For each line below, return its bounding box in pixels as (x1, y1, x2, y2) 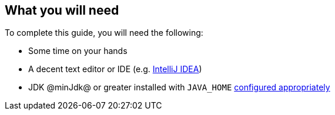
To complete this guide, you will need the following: (5, 28, 203, 38)
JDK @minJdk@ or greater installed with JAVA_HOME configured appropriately (28, 82, 330, 93)
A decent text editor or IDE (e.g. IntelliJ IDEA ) (28, 64, 202, 75)
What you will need (5, 3, 119, 18)
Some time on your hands (28, 46, 128, 56)
